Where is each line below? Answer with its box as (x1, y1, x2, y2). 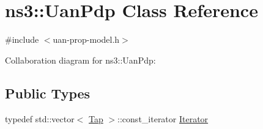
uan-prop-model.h (53, 33, 120, 46)
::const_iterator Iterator (117, 112, 209, 125)
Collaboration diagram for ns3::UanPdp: (5, 53, 156, 66)
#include (5, 33, 39, 46)
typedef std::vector (5, 112, 75, 125)
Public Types (5, 83, 91, 102)
